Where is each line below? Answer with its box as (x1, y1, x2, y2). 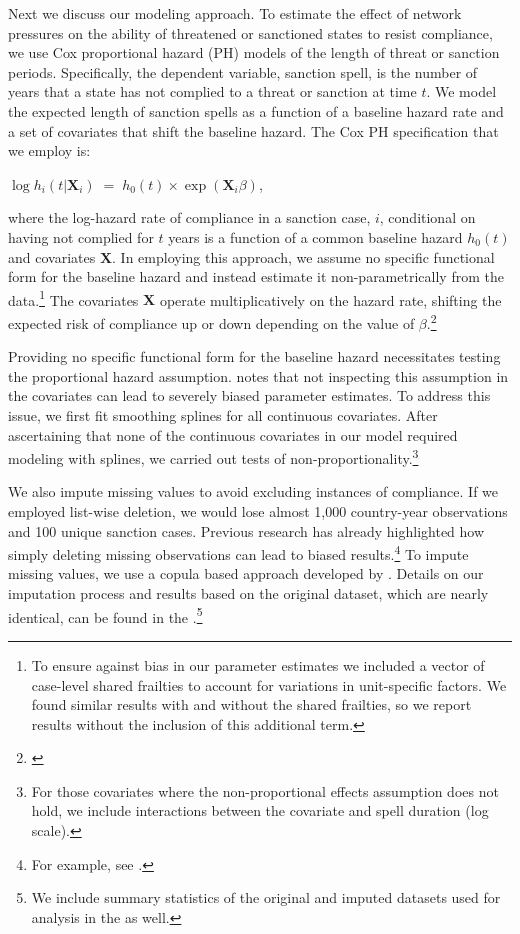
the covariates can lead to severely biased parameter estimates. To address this (8, 385, 491, 406)
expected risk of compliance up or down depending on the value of (8, 312, 415, 333)
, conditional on (379, 207, 476, 228)
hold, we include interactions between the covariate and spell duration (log (31, 800, 489, 821)
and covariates (8, 246, 96, 267)
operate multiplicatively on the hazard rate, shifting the (159, 289, 502, 310)
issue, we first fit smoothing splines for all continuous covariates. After (8, 405, 438, 425)
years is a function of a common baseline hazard (168, 226, 463, 247)
